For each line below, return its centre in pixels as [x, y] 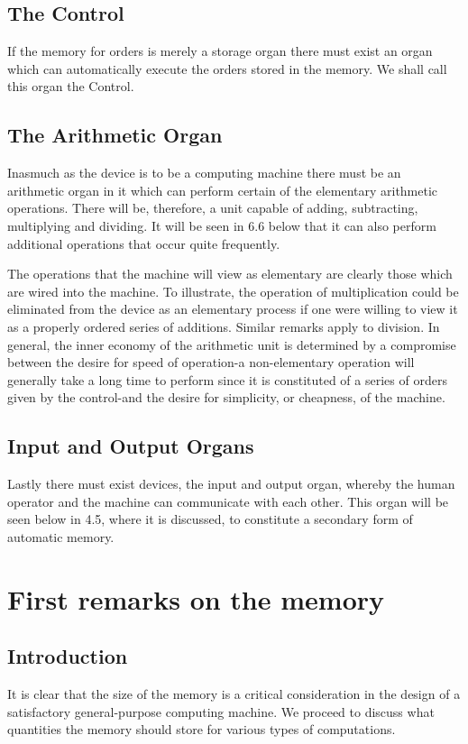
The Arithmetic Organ [115, 135]
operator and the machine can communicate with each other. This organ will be [228, 501]
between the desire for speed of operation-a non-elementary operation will [211, 362]
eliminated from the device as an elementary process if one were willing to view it [233, 309]
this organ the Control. [71, 86]
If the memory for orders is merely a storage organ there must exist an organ [220, 51]
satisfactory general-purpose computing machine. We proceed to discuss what [221, 711]
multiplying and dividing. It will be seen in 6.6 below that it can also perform [222, 225]
